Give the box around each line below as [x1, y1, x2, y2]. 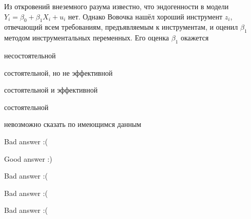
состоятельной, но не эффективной [4, 67, 113, 78]
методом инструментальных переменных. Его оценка [4, 32, 169, 43]
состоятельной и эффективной [4, 84, 98, 95]
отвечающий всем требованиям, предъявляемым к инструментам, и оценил [4, 21, 238, 32]
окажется [180, 32, 209, 43]
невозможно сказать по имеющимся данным [4, 119, 141, 129]
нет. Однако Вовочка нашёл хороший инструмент [68, 11, 223, 21]
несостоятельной [4, 50, 56, 60]
